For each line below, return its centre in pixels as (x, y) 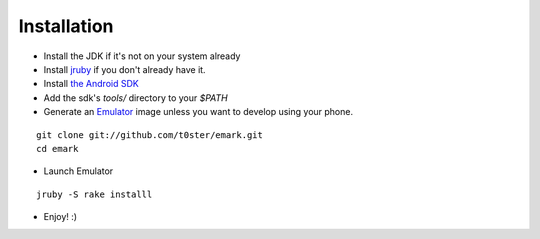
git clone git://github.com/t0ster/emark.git (150, 134)
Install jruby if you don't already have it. (124, 69)
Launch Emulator (78, 171)
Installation (66, 26)
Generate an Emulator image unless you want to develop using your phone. (198, 112)
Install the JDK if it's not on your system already (142, 56)
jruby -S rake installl (94, 194)
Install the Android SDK (91, 84)
